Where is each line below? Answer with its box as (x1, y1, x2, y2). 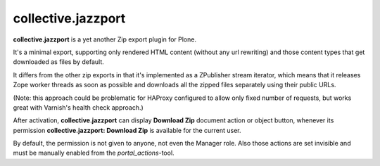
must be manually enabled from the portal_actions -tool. (13, 148, 175, 158)
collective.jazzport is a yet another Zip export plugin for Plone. (13, 35, 197, 44)
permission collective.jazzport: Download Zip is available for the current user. (13, 126, 242, 134)
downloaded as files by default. (13, 58, 105, 66)
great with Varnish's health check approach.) (13, 103, 144, 112)
